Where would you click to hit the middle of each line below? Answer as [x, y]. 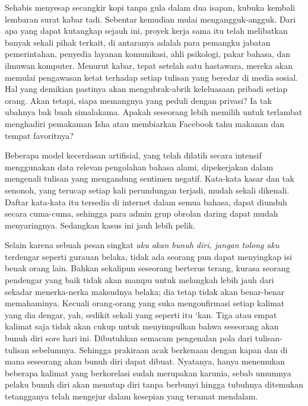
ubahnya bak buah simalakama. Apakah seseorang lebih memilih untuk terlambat [154, 112]
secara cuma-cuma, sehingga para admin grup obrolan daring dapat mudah [142, 213]
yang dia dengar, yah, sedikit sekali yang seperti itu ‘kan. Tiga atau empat [141, 314]
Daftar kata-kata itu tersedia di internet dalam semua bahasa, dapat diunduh [146, 202]
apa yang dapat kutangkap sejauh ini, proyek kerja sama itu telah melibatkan [146, 31]
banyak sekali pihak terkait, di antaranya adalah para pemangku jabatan [138, 42]
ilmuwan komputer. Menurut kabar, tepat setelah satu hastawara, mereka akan [149, 65]
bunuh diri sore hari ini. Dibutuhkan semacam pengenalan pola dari [129, 338]
